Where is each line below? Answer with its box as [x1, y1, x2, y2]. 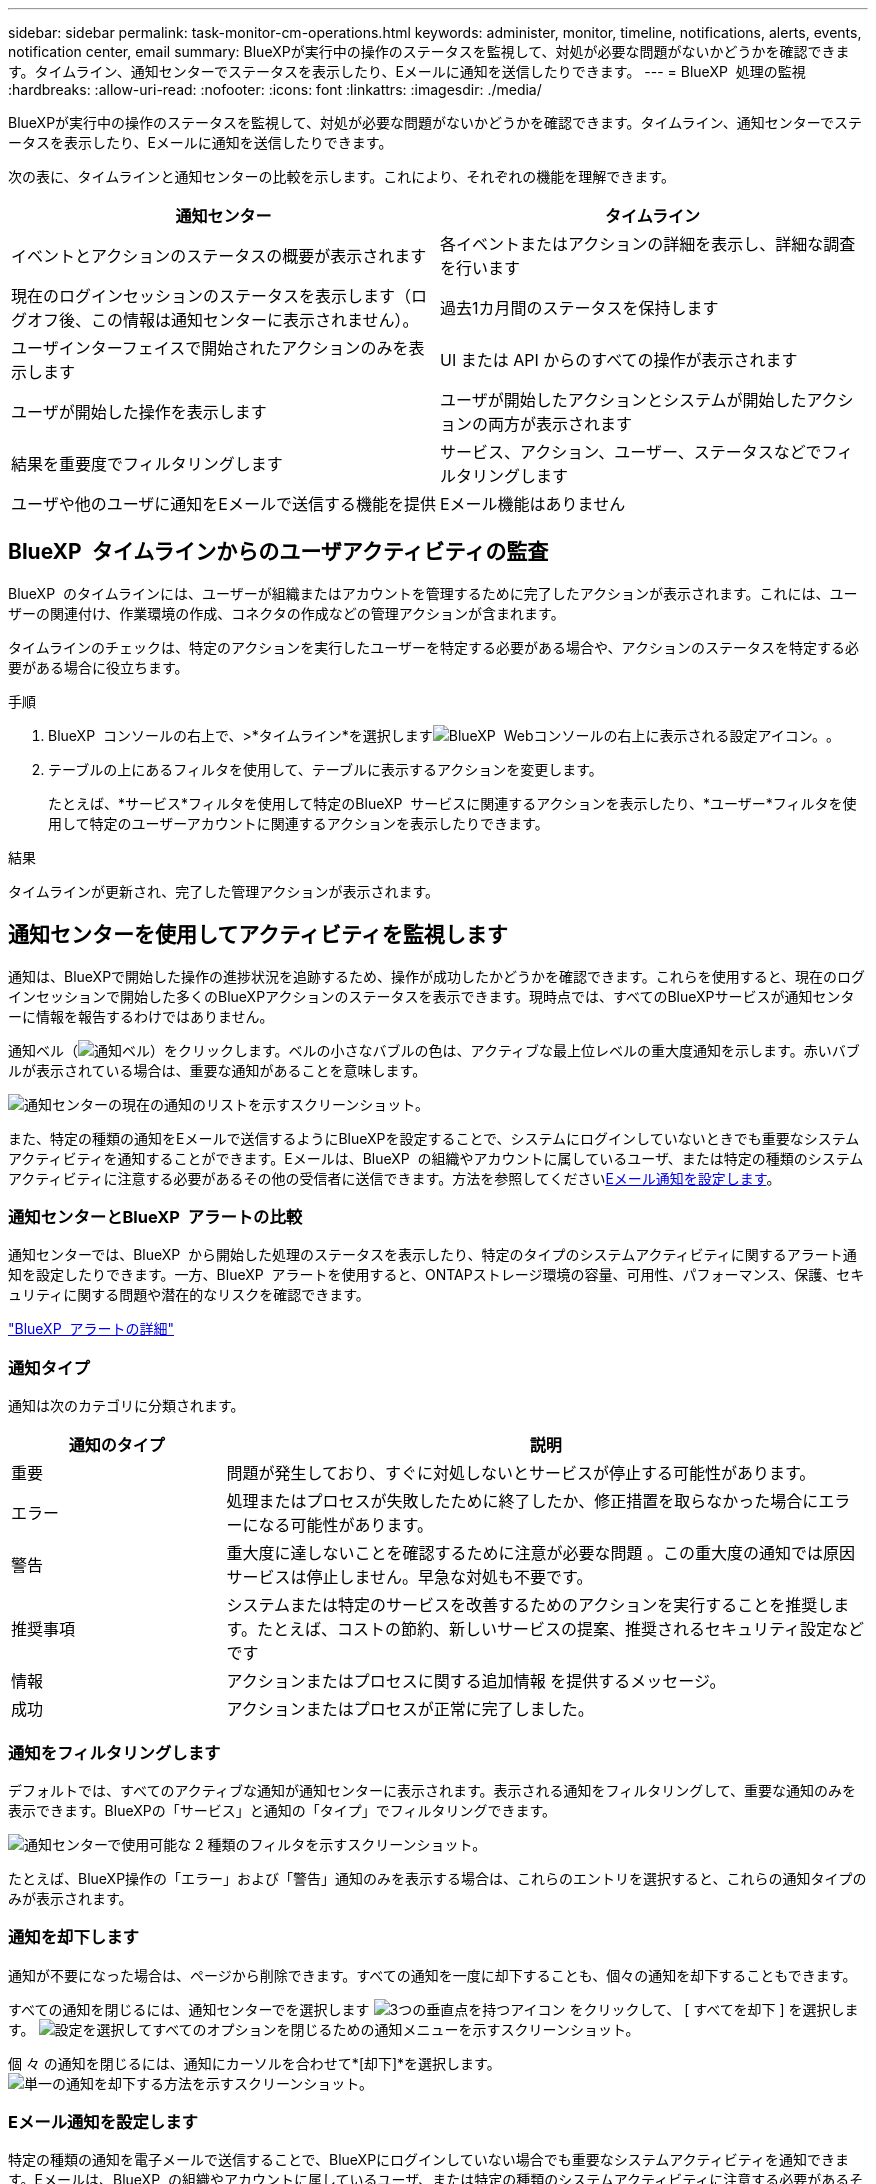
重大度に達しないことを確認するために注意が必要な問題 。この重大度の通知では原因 [226, 1543, 856, 1564]
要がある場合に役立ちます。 [8, 658, 189, 676]
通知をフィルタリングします [8, 1742, 221, 1763]
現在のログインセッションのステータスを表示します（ [11, 286, 412, 306]
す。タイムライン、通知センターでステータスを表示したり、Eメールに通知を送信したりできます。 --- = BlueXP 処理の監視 [8, 63, 806, 80]
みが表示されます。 [8, 1889, 133, 1907]
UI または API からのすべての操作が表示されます [440, 350, 798, 370]
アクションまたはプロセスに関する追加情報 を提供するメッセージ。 [226, 1671, 726, 1692]
